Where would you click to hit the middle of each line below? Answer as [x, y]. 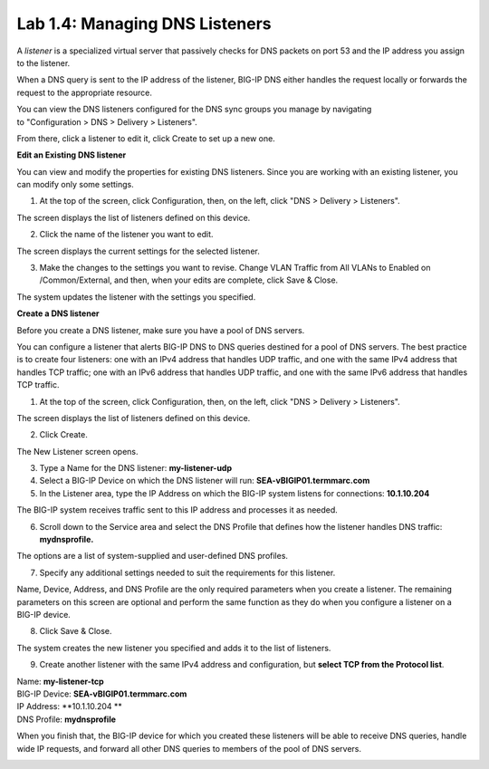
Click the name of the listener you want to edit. [126, 235]
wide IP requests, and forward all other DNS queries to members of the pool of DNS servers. [189, 748]
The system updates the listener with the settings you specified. [136, 297]
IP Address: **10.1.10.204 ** [69, 707]
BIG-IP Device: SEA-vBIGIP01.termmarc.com [102, 694]
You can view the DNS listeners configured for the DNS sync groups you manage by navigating [194, 110]
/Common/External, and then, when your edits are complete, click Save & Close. [189, 280]
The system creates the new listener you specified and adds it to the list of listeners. [174, 648]
